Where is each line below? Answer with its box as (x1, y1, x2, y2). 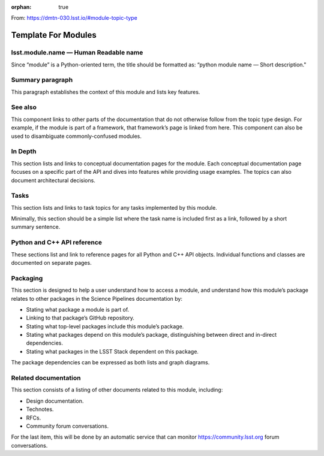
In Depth (11, 147, 37, 156)
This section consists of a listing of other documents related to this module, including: (11, 386, 223, 394)
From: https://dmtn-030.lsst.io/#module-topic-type (11, 14, 137, 22)
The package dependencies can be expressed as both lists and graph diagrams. (11, 359, 210, 366)
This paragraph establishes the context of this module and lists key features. (11, 88, 200, 95)
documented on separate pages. (11, 259, 92, 266)
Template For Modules (11, 30, 97, 40)
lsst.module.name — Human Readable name (11, 49, 143, 57)
